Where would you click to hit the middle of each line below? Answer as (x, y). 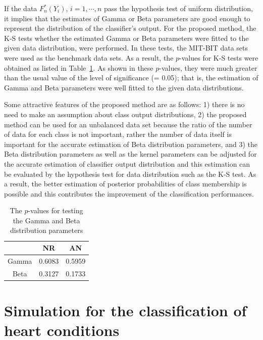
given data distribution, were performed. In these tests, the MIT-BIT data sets (126, 48)
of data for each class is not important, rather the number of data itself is (118, 134)
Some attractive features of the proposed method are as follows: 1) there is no (124, 104)
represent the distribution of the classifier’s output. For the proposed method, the (130, 28)
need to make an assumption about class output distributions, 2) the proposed (125, 114)
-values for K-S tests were (219, 57)
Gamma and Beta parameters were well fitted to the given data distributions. (124, 87)
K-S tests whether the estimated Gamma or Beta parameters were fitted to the (126, 38)
